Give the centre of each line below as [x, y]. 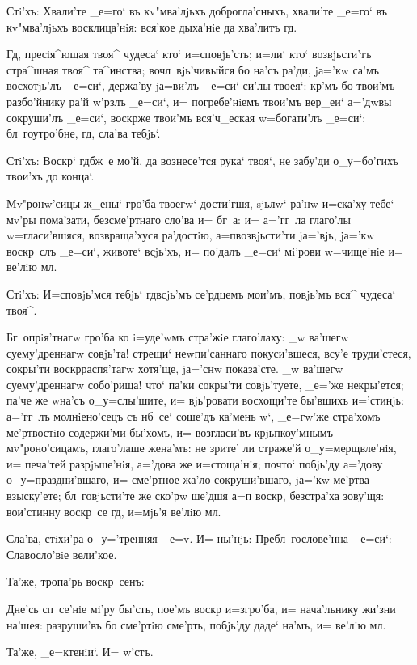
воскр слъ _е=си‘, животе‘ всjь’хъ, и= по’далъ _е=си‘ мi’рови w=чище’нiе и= [205, 250]
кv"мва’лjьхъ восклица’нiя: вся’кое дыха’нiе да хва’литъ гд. [152, 26]
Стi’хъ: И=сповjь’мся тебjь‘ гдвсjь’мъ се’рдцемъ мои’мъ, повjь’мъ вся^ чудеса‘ [201, 293]
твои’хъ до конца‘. [51, 176]
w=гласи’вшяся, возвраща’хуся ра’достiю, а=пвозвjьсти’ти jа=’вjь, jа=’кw [191, 235]
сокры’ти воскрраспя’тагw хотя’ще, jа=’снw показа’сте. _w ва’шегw [175, 369]
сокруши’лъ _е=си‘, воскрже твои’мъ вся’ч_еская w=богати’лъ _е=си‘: [186, 117]
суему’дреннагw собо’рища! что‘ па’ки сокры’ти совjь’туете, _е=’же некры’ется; [205, 384]
